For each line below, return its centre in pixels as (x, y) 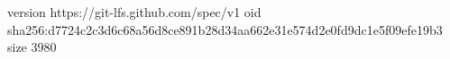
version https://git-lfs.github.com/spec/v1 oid (134, 12)
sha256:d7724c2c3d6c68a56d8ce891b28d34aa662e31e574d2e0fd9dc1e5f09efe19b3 (225, 29)
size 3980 (32, 47)
